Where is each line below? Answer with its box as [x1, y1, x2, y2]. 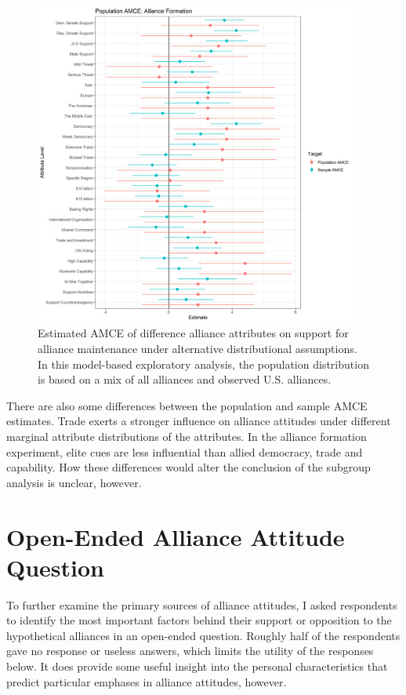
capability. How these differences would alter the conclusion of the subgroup [6, 459, 371, 475]
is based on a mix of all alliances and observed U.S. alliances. [38, 371, 332, 388]
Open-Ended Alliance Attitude [6, 520, 345, 552]
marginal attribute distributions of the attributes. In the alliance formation [6, 428, 367, 444]
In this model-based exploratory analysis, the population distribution [38, 355, 369, 372]
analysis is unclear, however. [6, 474, 142, 490]
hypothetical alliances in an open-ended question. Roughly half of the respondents [6, 627, 401, 643]
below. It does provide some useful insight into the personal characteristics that [6, 658, 388, 675]
